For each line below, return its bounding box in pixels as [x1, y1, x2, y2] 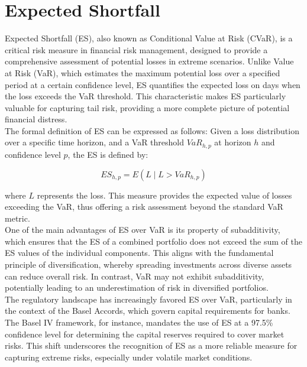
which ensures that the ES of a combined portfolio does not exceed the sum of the [5, 235, 303, 247]
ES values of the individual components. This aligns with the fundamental [5, 246, 274, 259]
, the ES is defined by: [67, 148, 148, 160]
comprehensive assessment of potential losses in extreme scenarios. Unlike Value [5, 55, 294, 67]
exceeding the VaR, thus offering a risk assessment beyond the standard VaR [5, 200, 283, 213]
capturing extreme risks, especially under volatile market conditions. [5, 350, 253, 363]
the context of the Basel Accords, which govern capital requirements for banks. [5, 304, 290, 317]
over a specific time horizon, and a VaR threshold [5, 136, 185, 148]
